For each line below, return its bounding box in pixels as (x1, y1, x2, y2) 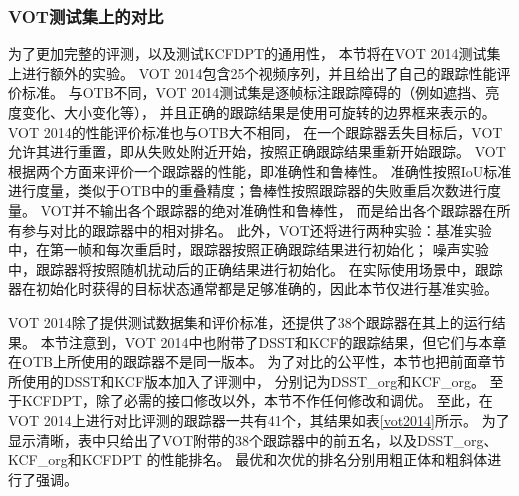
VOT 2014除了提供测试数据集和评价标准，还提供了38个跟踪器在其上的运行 (8, 311, 492, 332)
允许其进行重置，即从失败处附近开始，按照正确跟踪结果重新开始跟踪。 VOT (8, 141, 506, 162)
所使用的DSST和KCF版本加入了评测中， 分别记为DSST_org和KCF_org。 (8, 370, 485, 391)
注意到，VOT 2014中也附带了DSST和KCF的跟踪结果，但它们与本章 (68, 331, 507, 352)
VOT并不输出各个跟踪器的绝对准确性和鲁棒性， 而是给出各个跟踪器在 (40, 199, 497, 220)
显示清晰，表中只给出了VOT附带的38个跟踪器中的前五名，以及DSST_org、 (8, 429, 498, 450)
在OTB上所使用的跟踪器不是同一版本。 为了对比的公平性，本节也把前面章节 (8, 351, 506, 372)
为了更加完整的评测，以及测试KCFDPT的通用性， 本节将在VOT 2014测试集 (8, 43, 501, 64)
